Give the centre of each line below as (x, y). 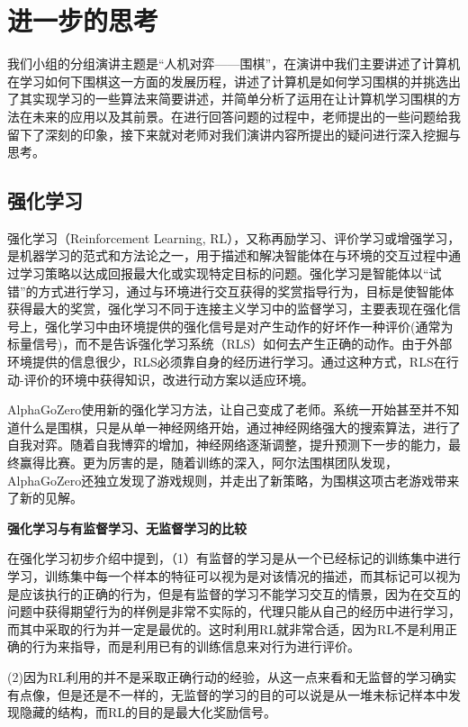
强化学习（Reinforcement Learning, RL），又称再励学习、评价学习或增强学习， (234, 237)
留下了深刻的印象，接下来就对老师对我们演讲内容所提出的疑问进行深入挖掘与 (234, 134)
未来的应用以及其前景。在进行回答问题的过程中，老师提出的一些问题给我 (246, 116)
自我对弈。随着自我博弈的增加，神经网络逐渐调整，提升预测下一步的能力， (228, 445)
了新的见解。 (45, 498)
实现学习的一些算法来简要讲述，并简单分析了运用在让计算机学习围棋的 (240, 99)
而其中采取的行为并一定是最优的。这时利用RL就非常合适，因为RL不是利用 (226, 628)
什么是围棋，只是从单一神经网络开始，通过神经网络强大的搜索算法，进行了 (240, 427)
